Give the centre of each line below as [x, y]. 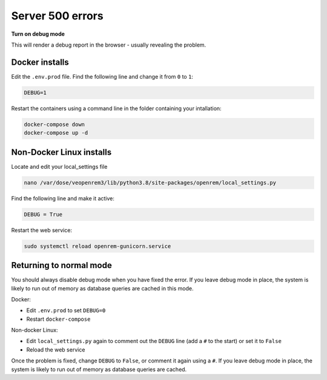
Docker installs [40, 62]
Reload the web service [56, 349]
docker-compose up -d [56, 133]
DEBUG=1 [35, 93]
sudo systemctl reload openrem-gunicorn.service [97, 246]
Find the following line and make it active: [63, 198]
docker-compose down [54, 124]
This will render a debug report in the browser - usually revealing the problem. [109, 45]
